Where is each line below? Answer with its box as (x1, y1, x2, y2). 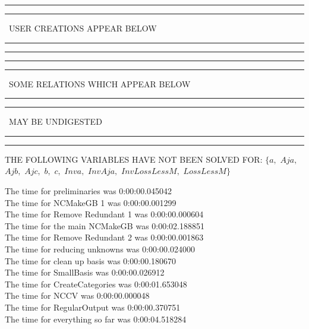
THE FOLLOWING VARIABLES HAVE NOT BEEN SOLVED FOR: (5, 153, 263, 165)
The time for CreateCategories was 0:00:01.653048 (5, 277, 187, 290)
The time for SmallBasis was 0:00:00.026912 (5, 266, 165, 279)
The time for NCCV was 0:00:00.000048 (5, 289, 150, 302)
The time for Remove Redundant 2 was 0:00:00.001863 (5, 231, 204, 243)
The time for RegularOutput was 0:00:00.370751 (5, 300, 181, 313)
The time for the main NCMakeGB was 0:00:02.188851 (5, 219, 204, 232)
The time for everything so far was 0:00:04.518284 (5, 312, 187, 325)
